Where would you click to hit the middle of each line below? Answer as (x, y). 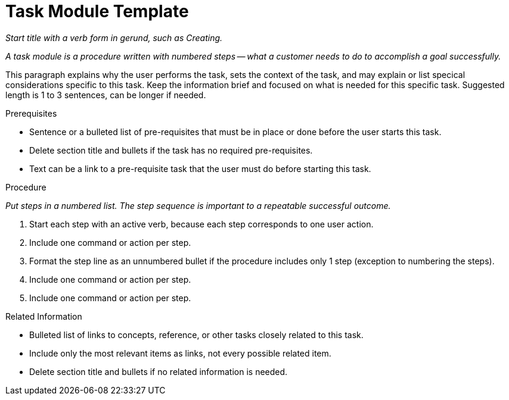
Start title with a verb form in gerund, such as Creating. (114, 37)
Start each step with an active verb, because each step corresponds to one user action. (201, 224)
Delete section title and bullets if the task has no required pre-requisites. (171, 150)
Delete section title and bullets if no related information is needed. (159, 371)
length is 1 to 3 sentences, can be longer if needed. (106, 95)
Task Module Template (97, 11)
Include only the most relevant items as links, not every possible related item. (180, 353)
